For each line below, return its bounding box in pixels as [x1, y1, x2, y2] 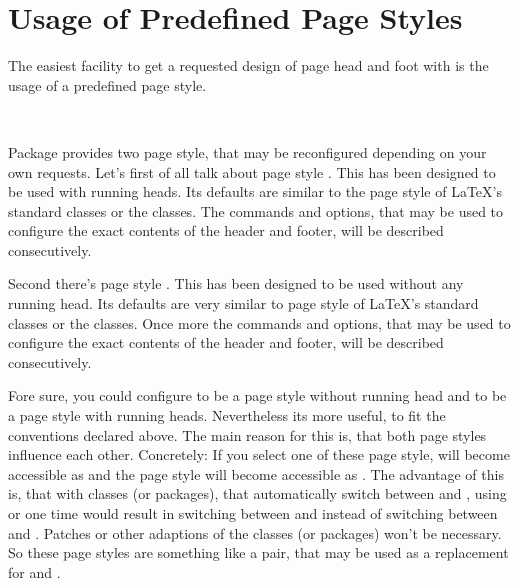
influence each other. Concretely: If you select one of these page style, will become [8, 444, 510, 465]
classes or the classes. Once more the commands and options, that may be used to [8, 312, 511, 333]
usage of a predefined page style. [8, 74, 207, 95]
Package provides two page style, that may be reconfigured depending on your [8, 141, 487, 162]
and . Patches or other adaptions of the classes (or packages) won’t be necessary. [8, 522, 502, 543]
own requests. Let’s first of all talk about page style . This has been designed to [8, 161, 496, 182]
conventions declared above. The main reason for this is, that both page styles [8, 424, 487, 445]
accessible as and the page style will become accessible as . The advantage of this [8, 463, 504, 484]
